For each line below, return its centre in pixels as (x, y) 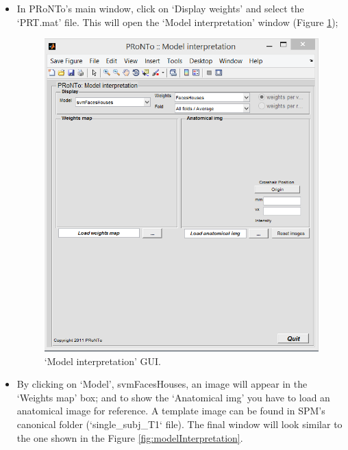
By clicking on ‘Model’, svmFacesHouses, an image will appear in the (162, 384)
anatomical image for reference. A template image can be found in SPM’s (171, 411)
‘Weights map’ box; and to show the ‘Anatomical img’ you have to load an (173, 397)
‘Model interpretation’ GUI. (102, 361)
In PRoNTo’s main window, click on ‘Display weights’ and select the (160, 8)
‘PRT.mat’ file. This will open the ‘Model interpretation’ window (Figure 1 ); (177, 22)
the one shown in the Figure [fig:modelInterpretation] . (130, 437)
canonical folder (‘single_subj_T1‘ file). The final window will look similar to (179, 424)
